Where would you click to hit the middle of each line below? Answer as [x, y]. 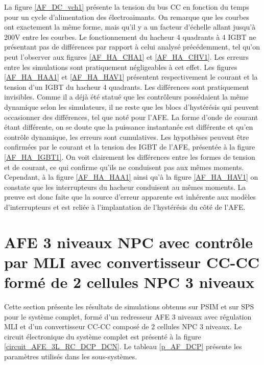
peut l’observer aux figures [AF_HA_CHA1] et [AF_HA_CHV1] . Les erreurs [126, 56]
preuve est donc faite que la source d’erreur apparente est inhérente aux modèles [130, 197]
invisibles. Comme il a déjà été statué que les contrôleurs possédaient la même [126, 97]
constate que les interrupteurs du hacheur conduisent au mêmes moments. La [125, 187]
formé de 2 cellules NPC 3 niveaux [129, 282]
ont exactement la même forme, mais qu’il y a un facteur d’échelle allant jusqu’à [130, 27]
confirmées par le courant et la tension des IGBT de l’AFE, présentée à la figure [130, 147]
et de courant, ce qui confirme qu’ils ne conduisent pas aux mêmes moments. [124, 167]
